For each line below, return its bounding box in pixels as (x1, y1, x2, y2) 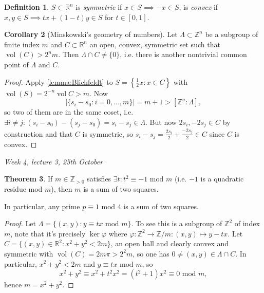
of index (234, 218, 260, 229)
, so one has (133, 248, 169, 259)
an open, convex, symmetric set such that (89, 39, 220, 49)
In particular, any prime (4, 200, 80, 211)
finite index (4, 39, 40, 49)
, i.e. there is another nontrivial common (120, 49, 247, 60)
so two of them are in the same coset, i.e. (4, 106, 134, 117)
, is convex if (179, 2, 218, 12)
